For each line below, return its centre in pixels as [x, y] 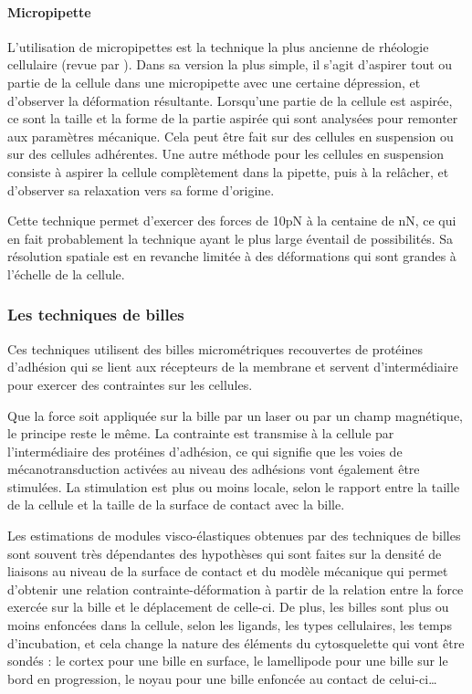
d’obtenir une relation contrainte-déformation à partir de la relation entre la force [236, 589]
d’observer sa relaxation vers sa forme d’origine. [141, 189]
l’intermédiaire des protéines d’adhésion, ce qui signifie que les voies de [205, 451]
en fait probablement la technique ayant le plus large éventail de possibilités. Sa [231, 238]
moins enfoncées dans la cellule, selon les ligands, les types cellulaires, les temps [230, 625]
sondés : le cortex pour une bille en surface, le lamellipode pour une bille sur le [228, 661]
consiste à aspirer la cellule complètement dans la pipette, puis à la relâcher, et [228, 171]
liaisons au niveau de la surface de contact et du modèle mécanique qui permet [228, 571]
